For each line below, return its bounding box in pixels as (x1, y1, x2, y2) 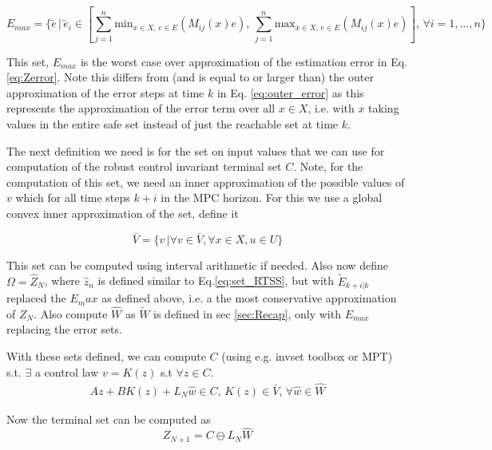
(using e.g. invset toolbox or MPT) (221, 348, 393, 365)
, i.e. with (307, 100, 355, 116)
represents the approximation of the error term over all (6, 100, 276, 116)
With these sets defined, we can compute (6, 348, 206, 365)
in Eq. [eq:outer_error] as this (216, 84, 364, 101)
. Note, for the (293, 158, 363, 175)
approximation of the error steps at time (6, 84, 204, 101)
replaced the (6, 290, 66, 306)
